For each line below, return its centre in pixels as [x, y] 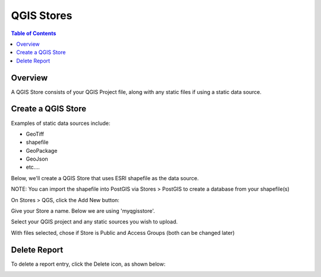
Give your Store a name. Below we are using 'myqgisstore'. [83, 211]
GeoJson [37, 159]
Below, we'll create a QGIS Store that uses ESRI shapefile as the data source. [105, 178]
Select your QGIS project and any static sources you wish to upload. [95, 222]
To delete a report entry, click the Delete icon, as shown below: [88, 264]
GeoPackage [42, 150]
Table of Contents [34, 33]
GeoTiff [35, 134]
